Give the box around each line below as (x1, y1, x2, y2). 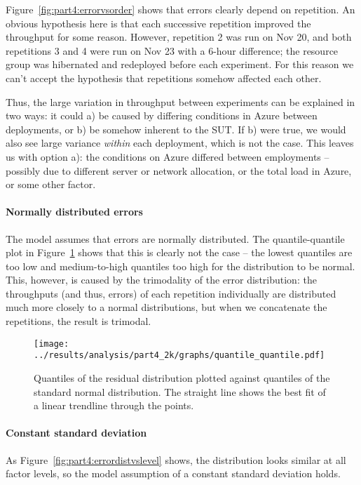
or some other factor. (6, 177, 96, 192)
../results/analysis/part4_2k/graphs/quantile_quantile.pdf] (34, 350, 325, 361)
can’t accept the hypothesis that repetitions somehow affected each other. (6, 70, 322, 85)
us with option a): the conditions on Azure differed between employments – (6, 149, 329, 164)
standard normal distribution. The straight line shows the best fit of (34, 384, 326, 399)
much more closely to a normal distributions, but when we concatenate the (6, 300, 327, 314)
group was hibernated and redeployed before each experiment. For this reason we (6, 57, 354, 72)
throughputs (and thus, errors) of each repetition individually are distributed (6, 286, 336, 300)
